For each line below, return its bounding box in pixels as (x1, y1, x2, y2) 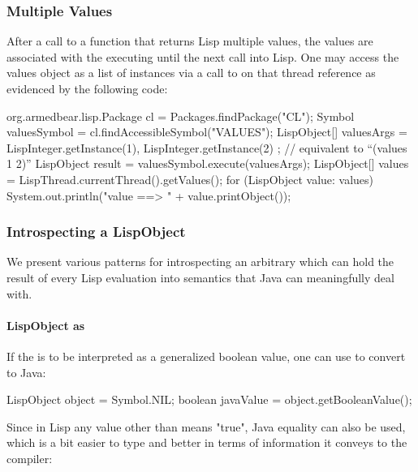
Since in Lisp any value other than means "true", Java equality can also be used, (6, 418, 406, 435)
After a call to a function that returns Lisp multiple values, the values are (6, 32, 373, 49)
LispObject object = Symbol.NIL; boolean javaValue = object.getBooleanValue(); (6, 391, 412, 408)
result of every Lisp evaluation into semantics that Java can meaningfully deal (6, 268, 394, 285)
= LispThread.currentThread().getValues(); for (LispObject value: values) (6, 170, 374, 187)
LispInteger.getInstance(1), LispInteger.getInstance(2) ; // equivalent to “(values (6, 139, 407, 156)
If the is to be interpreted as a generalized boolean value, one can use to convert (6, 347, 406, 364)
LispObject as (6, 316, 85, 333)
